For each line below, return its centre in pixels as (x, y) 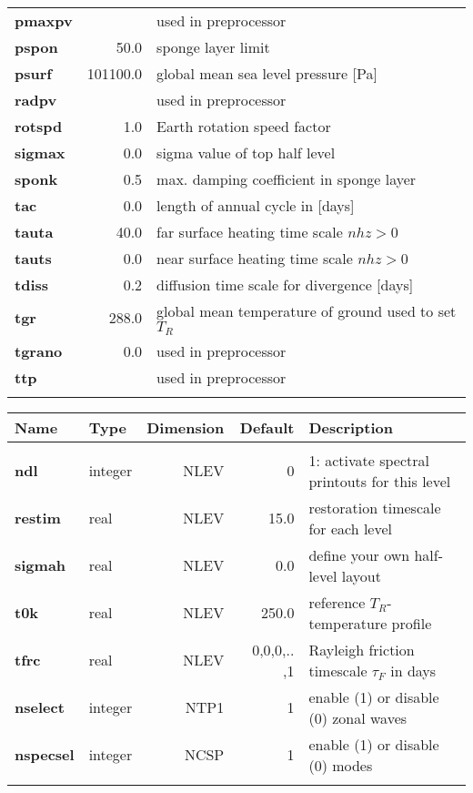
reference (337, 602)
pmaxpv (44, 20)
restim (38, 518)
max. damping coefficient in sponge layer (287, 179)
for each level (351, 528)
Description (351, 427)
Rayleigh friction (362, 649)
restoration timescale (375, 507)
